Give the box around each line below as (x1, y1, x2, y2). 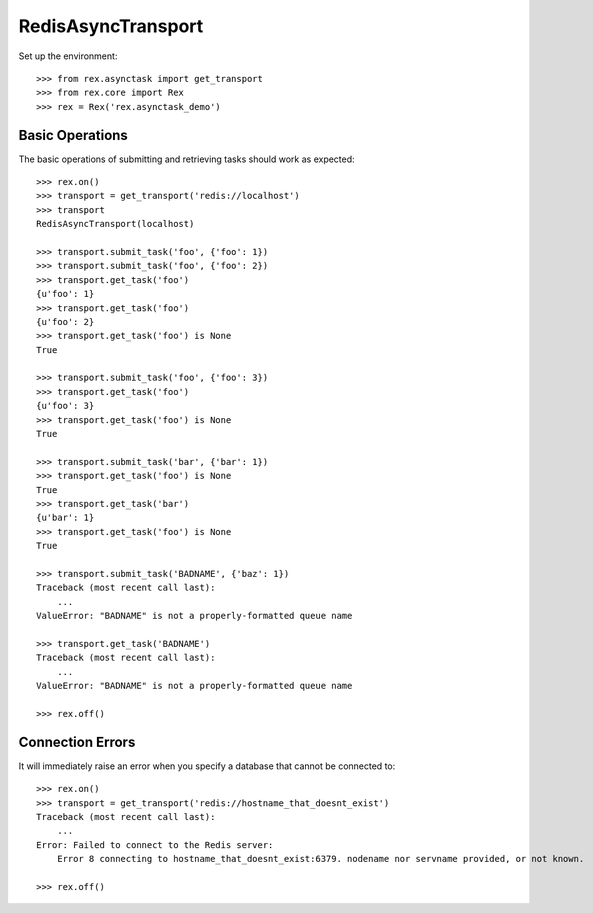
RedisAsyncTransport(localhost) (36, 218, 195, 230)
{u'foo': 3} (36, 400, 95, 412)
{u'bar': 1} (36, 512, 95, 524)
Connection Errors (18, 733, 136, 750)
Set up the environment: (18, 50, 118, 62)
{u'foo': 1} (36, 288, 95, 300)
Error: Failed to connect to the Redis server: (36, 839, 274, 850)
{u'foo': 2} (36, 316, 95, 327)
